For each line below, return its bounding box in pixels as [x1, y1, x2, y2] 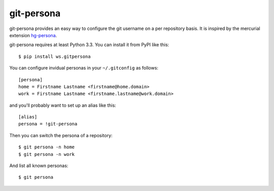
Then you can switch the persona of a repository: [9, 132, 113, 138]
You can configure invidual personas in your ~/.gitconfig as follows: [9, 65, 158, 71]
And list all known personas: [9, 163, 68, 169]
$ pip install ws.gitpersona [18, 53, 91, 59]
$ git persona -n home [18, 144, 75, 150]
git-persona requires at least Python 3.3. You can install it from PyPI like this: [9, 42, 169, 48]
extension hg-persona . [9, 32, 57, 38]
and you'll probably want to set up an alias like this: [9, 102, 116, 108]
